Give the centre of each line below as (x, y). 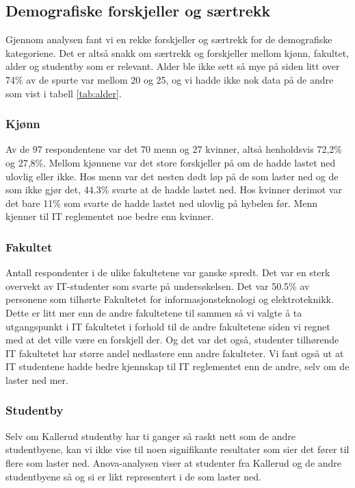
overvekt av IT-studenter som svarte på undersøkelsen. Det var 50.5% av (158, 285)
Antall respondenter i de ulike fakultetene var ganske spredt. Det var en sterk (168, 272)
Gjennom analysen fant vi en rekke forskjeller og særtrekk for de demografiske (169, 39)
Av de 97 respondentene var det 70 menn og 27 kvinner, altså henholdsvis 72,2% (174, 149)
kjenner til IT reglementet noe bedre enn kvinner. (110, 216)
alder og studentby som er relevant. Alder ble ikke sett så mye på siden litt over (173, 66)
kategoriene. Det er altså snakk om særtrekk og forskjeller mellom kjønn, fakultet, (177, 52)
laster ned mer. (37, 379)
